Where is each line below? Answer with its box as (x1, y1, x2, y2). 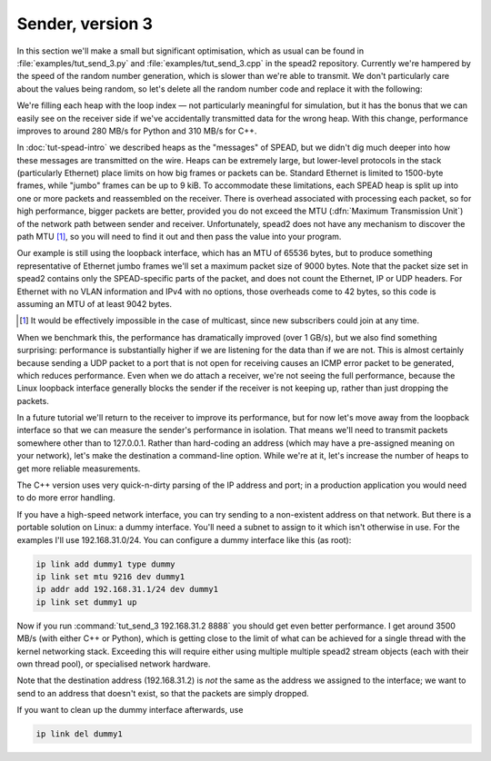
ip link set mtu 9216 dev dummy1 (35, 571, 185, 581)
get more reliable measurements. (16, 463, 141, 474)
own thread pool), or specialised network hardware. (16, 658, 211, 669)
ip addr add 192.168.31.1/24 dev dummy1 (35, 584, 218, 595)
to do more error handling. (16, 492, 115, 503)
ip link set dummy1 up (35, 597, 137, 608)
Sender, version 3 (16, 14, 154, 34)
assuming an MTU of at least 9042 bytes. (16, 298, 173, 309)
